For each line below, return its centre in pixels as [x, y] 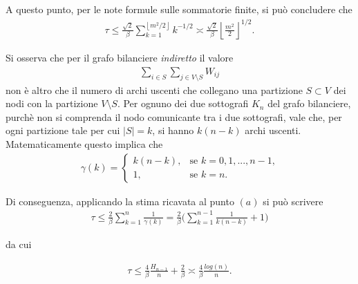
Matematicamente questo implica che [84, 143]
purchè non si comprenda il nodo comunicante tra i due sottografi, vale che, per [174, 116]
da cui [19, 244]
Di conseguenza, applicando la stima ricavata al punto [120, 201]
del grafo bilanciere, [309, 103]
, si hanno [173, 130]
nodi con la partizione [52, 103]
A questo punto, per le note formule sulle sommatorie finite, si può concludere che [179, 9]
